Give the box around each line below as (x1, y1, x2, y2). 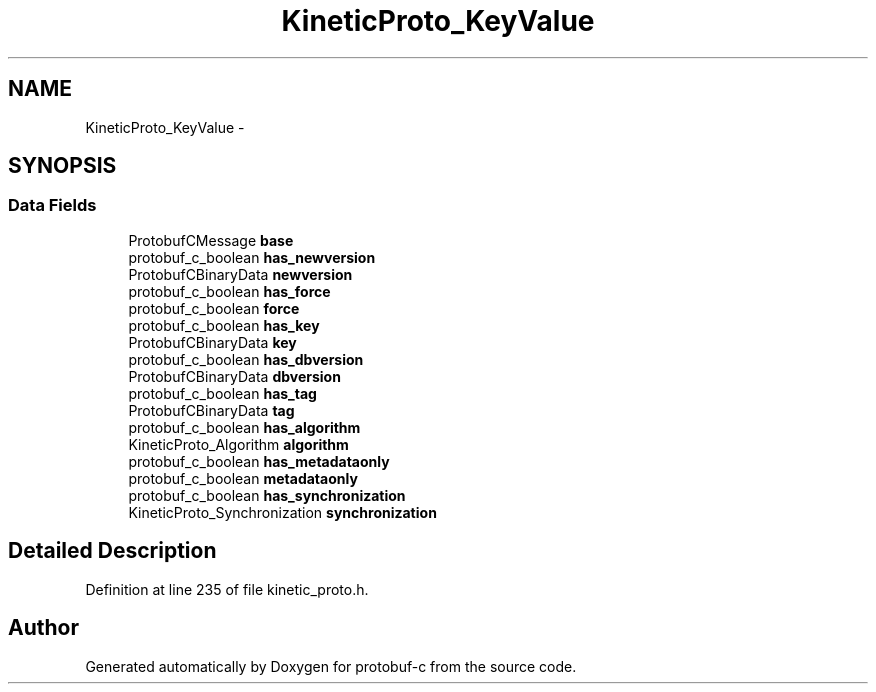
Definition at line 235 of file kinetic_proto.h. (85, 580, 369, 598)
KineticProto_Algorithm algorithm (128, 435, 349, 453)
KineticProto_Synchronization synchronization (128, 503, 437, 521)
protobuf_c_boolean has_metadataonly (128, 452, 390, 470)
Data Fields (8, 195, 97, 216)
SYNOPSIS (8, 153, 117, 179)
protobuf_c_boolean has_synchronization (128, 486, 406, 504)
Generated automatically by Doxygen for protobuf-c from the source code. (85, 657, 577, 675)
